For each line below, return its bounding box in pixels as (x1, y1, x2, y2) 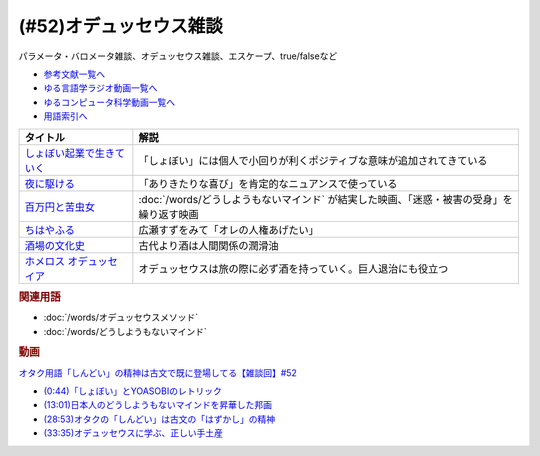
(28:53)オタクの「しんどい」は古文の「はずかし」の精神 (43, 413, 275, 425)
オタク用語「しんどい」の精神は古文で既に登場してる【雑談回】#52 (18, 366, 297, 379)
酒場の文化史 (24, 238, 85, 252)
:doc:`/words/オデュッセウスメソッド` (43, 311, 199, 324)
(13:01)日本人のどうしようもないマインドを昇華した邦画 (43, 399, 273, 411)
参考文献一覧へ (43, 68, 105, 80)
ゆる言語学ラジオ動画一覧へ (43, 82, 158, 94)
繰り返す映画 (138, 207, 199, 221)
